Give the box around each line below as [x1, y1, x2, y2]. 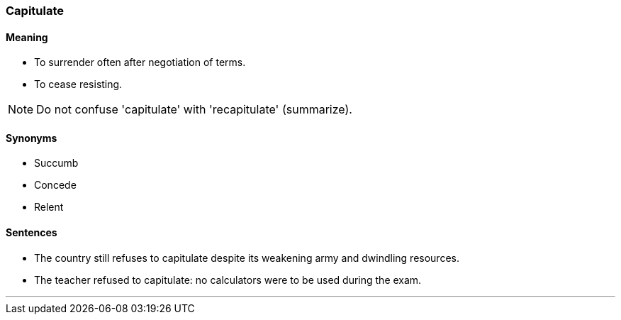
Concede [34, 179, 77, 192]
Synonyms [6, 131, 57, 144]
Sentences [6, 226, 57, 239]
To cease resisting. [34, 78, 123, 91]
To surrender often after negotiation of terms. [34, 56, 246, 69]
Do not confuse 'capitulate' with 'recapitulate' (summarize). [36, 102, 352, 117]
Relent [34, 201, 64, 214]
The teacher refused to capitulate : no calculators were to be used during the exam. [34, 273, 422, 286]
